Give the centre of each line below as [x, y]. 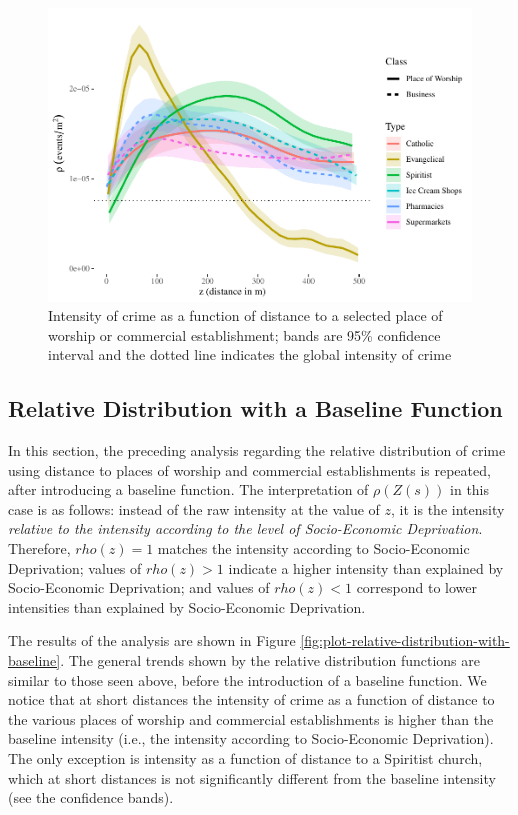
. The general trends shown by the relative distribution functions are [270, 660]
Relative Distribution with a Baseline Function [255, 408]
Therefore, [39, 548]
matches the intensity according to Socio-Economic [313, 548]
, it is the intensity [448, 508]
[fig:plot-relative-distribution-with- [405, 640]
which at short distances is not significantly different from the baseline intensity [252, 777]
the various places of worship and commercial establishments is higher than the [251, 718]
